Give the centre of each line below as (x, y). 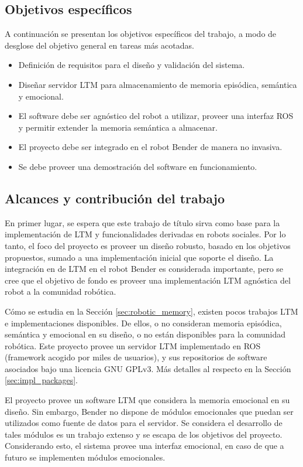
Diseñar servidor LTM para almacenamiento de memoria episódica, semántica (158, 84)
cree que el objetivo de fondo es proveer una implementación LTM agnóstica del (148, 280)
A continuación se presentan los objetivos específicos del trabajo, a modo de (141, 34)
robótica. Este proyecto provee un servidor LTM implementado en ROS (133, 345)
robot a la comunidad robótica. (61, 292)
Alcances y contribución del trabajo (115, 198)
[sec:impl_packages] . (41, 380)
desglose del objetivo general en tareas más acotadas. (99, 45)
